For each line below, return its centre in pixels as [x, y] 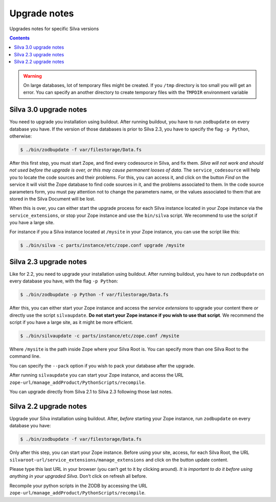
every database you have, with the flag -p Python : [64, 281]
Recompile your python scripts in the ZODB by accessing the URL [78, 486]
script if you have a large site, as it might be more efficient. [71, 322]
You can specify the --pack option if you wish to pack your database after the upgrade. [102, 365]
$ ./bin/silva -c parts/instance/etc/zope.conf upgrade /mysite [102, 245]
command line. [25, 356]
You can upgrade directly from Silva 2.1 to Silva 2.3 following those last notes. [91, 392]
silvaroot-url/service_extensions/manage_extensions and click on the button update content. [119, 460]
